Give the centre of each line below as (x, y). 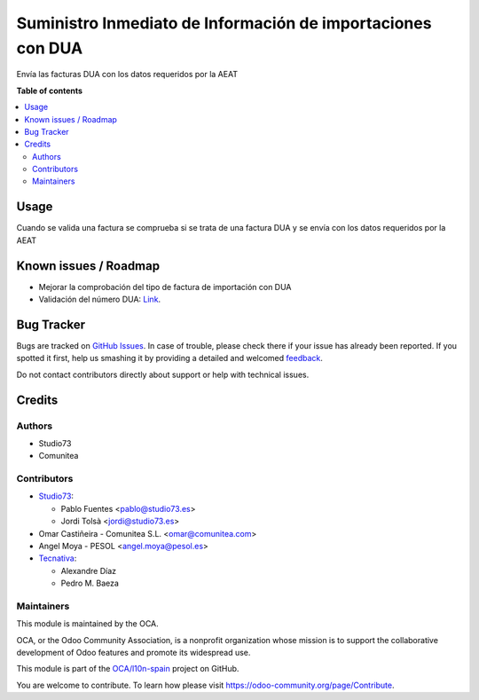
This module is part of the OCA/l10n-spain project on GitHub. (128, 669)
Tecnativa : (58, 558)
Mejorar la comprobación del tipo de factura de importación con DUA (165, 287)
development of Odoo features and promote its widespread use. (133, 653)
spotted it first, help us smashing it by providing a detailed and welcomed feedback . (170, 358)
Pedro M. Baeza (90, 583)
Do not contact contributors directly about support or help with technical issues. (163, 374)
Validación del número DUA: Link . (100, 299)
